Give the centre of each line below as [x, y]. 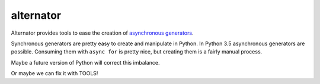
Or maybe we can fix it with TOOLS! [55, 73]
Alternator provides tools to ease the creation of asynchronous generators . [102, 33]
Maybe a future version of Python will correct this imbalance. [85, 62]
